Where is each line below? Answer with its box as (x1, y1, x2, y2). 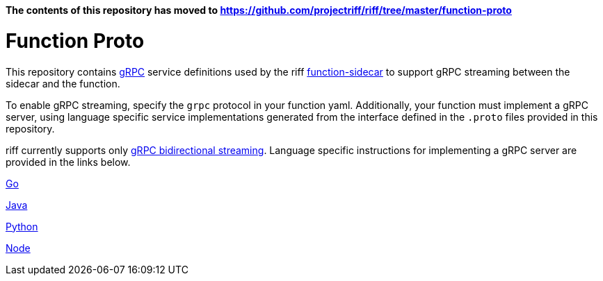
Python (6, 220, 38, 232)
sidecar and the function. (6, 77, 120, 90)
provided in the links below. (6, 155, 131, 168)
